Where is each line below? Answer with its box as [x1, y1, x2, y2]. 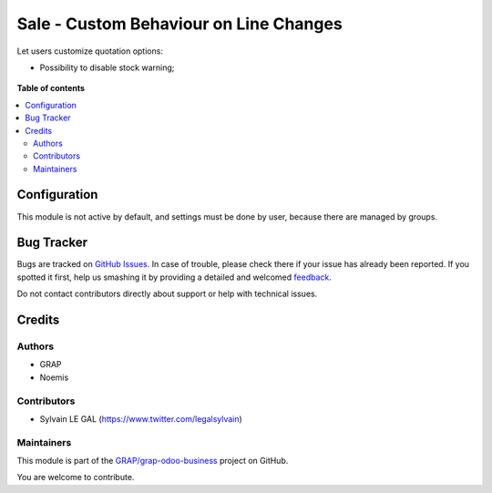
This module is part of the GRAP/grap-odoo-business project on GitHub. [16, 456, 289, 467]
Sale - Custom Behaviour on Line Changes [16, 14, 343, 34]
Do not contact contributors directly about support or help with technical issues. [16, 288, 318, 300]
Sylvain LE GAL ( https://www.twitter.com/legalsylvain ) [39, 413, 243, 424]
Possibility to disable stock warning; [39, 62, 175, 73]
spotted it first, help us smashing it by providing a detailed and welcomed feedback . [16, 272, 333, 282]
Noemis [39, 372, 69, 383]
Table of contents [16, 83, 86, 94]
